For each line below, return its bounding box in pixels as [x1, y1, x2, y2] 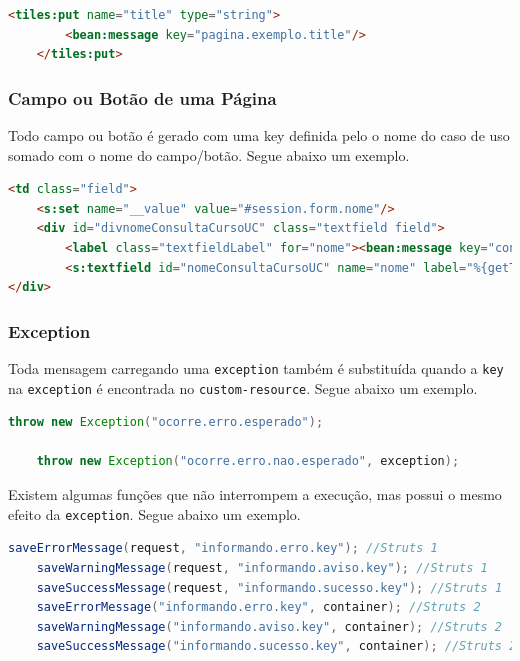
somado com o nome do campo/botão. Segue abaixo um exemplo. [8, 144, 410, 165]
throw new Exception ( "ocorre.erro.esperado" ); [8, 415, 324, 430]
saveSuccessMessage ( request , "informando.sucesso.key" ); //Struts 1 [36, 580, 503, 595]
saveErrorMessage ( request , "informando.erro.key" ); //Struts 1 [8, 541, 438, 556]
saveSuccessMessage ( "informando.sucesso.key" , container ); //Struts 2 [36, 639, 517, 654]
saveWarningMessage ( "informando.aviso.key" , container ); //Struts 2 [36, 619, 503, 634]
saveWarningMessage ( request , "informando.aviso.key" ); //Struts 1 [36, 560, 488, 575]
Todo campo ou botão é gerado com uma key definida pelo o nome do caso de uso [8, 125, 510, 145]
